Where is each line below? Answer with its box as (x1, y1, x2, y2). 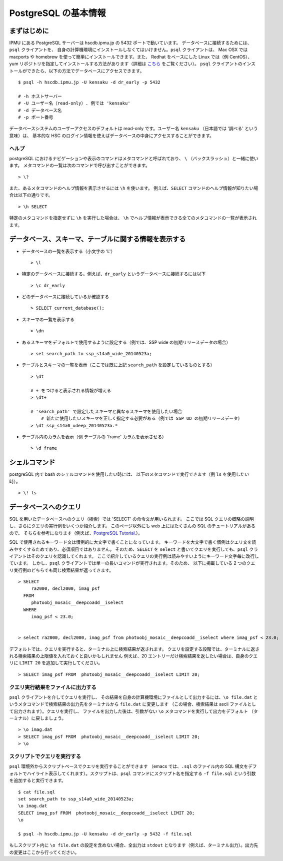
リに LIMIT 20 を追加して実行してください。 (9, 660, 103, 666)
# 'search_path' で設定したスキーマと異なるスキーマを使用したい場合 (30, 408, 182, 414)
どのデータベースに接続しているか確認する (21, 294, 109, 300)
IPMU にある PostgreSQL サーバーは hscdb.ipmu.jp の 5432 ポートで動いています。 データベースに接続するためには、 (9, 40, 252, 46)
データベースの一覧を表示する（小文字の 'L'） (21, 248, 115, 254)
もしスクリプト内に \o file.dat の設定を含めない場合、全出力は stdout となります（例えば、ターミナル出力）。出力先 (9, 842, 258, 848)
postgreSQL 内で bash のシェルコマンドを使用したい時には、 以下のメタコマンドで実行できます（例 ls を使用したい (9, 471, 249, 477)
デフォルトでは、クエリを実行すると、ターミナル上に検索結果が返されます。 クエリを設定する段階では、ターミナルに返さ (9, 646, 259, 652)
